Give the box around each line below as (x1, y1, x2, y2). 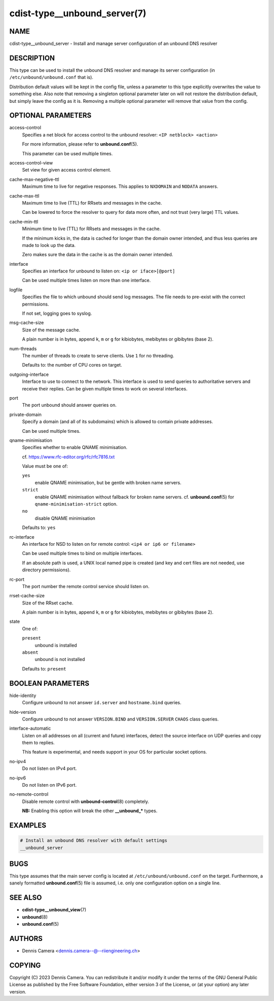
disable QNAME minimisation (35, 515, 96, 521)
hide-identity (9, 692, 37, 699)
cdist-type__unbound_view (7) (22, 907, 86, 913)
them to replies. (22, 740, 55, 746)
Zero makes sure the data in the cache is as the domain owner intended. (22, 252, 174, 258)
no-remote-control (9, 791, 49, 797)
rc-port (9, 576, 25, 582)
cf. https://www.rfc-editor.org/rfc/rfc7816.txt (22, 454, 115, 460)
